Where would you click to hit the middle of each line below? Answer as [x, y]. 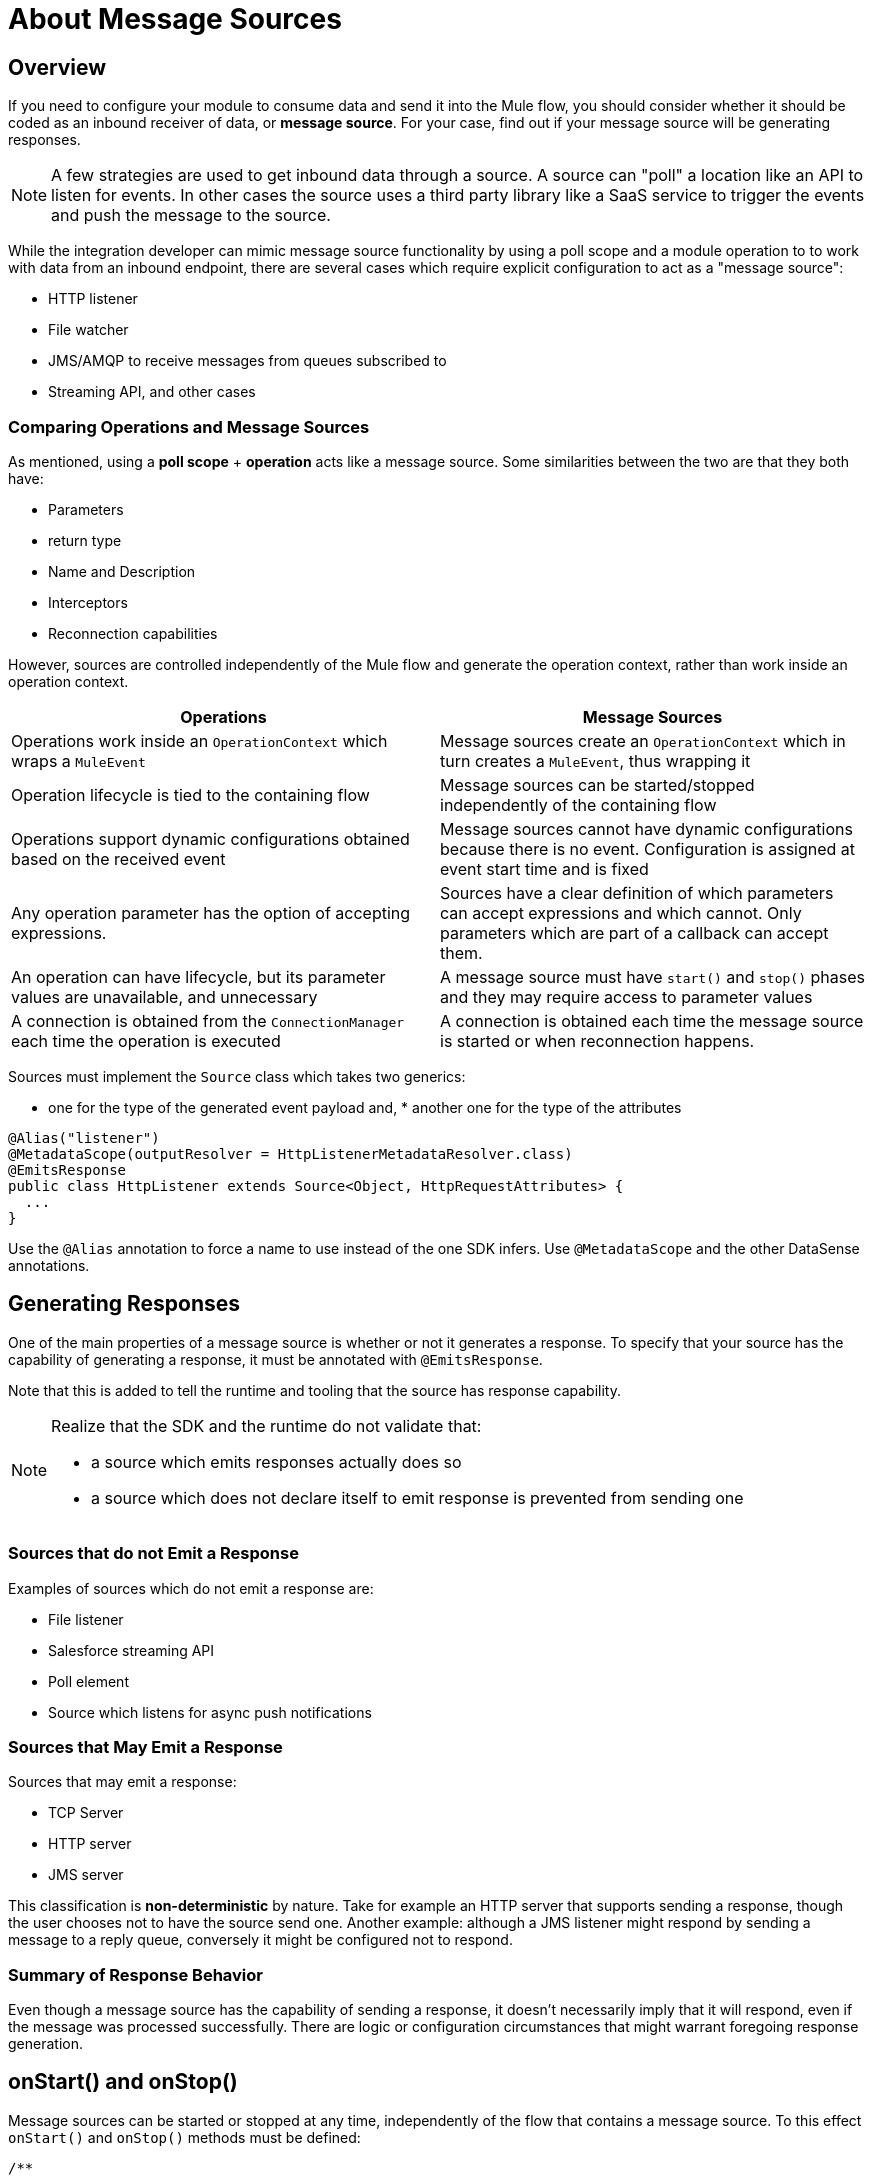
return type [85, 540]
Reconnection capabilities [133, 633]
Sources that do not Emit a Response [153, 1553]
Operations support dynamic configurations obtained [210, 838]
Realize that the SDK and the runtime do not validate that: [266, 1425]
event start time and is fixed [544, 868]
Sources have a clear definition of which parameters [637, 892]
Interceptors [88, 602]
